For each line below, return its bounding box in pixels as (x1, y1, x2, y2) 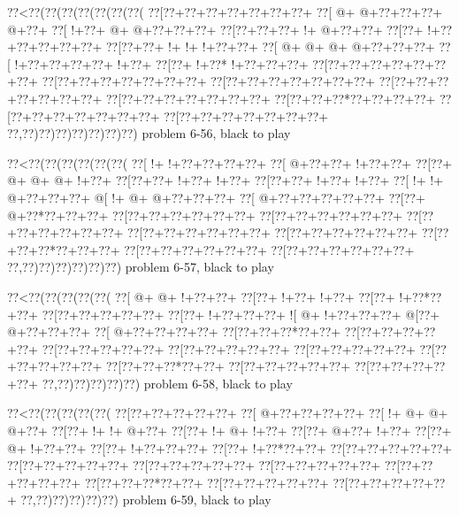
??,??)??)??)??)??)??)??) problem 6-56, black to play (7, 124, 291, 142)
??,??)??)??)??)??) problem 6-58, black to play (42, 373, 293, 392)
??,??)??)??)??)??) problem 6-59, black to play (20, 490, 272, 509)
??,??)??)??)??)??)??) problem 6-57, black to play (7, 257, 274, 276)
